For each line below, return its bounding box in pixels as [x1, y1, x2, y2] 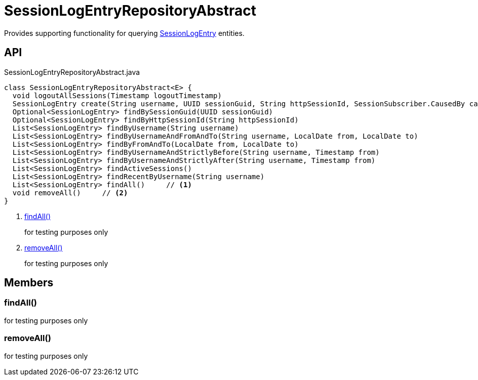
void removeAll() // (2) [12, 188, 128, 197]
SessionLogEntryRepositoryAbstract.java [4, 67, 140, 76]
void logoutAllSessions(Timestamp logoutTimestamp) [12, 91, 222, 100]
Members [4, 276, 54, 289]
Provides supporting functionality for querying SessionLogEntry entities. [4, 28, 245, 37]
